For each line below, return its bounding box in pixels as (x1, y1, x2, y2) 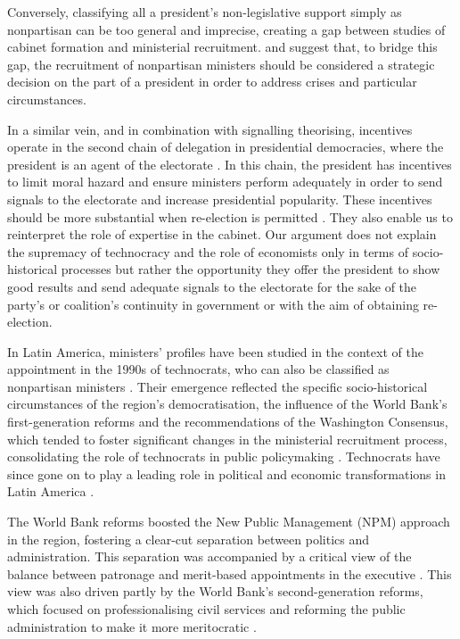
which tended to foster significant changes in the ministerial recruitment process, (7, 429, 448, 448)
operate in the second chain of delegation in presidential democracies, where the (7, 137, 444, 156)
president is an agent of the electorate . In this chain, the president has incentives (7, 154, 452, 173)
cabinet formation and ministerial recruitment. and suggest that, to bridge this (7, 37, 438, 56)
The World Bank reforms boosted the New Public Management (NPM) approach (7, 512, 450, 531)
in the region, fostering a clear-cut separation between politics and (7, 529, 369, 548)
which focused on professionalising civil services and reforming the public (7, 600, 406, 618)
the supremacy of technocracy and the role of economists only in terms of (7, 242, 408, 261)
